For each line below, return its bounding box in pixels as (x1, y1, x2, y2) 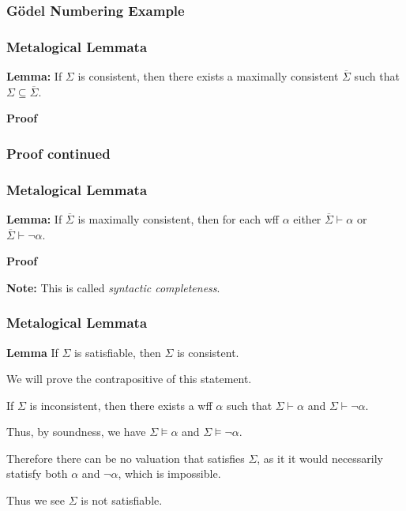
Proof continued (6, 143, 111, 163)
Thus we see (6, 492, 66, 509)
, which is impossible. (118, 465, 221, 482)
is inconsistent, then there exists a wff (29, 396, 212, 413)
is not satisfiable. (81, 492, 163, 509)
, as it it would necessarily (257, 449, 384, 466)
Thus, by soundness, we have (6, 423, 146, 440)
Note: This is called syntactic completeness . (6, 279, 220, 295)
